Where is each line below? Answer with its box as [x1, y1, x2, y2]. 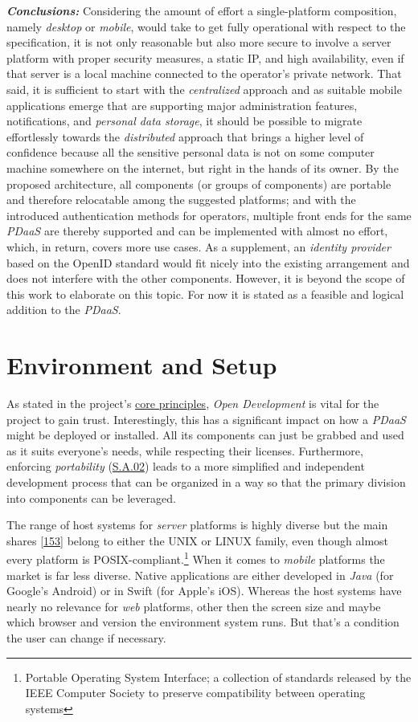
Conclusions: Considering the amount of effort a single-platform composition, [6, 2, 397, 18]
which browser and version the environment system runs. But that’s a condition [6, 614, 400, 630]
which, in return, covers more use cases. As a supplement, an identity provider [6, 238, 391, 255]
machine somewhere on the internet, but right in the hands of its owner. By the [6, 159, 399, 176]
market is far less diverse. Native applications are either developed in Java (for [6, 566, 394, 583]
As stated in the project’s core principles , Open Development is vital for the [6, 395, 379, 411]
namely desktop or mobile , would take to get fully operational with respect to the [6, 18, 406, 35]
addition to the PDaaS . [6, 301, 121, 318]
